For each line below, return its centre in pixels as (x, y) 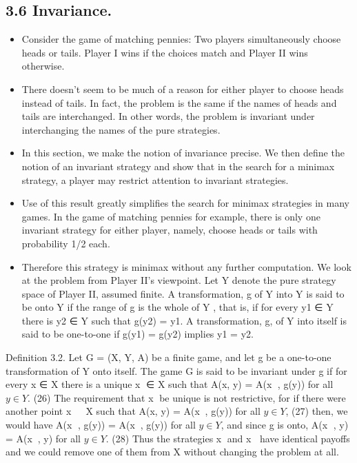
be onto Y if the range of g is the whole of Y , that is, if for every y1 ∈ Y (177, 307)
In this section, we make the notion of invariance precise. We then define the (183, 153)
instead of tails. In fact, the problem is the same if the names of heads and (179, 102)
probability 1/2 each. (66, 243)
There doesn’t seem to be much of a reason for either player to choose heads (183, 89)
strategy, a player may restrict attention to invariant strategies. (155, 179)
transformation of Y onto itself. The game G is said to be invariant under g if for (176, 370)
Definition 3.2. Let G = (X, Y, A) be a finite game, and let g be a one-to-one (169, 357)
